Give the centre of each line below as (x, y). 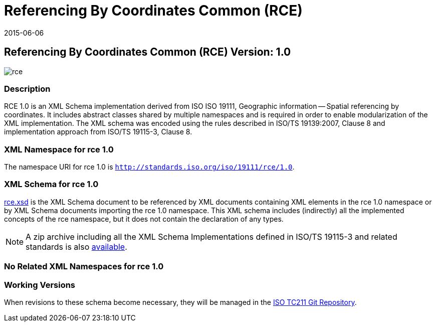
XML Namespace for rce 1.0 (59, 149)
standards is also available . (76, 247)
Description (27, 89)
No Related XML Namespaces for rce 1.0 (84, 267)
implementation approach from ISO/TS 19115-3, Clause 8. (98, 132)
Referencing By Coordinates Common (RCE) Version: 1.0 (148, 52)
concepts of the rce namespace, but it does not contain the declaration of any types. (144, 219)
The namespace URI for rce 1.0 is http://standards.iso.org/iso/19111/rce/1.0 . (149, 167)
